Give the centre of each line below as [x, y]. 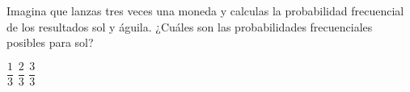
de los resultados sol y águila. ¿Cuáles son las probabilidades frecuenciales [190, 26]
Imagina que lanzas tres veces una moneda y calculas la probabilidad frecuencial [205, 10]
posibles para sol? [50, 42]
